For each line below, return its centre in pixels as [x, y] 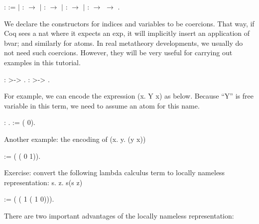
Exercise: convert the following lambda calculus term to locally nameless [115, 172]
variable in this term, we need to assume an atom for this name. [102, 105]
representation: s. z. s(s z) [43, 182]
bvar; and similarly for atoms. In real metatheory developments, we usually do [124, 43]
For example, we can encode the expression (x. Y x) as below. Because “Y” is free [129, 96]
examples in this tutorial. [42, 62]
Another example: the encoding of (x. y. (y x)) [75, 139]
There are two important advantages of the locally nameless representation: [119, 215]
